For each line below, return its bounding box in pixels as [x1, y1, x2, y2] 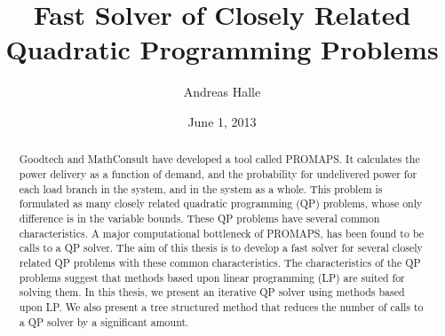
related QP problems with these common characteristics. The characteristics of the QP [19, 254, 421, 270]
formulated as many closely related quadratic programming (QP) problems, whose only [19, 196, 423, 211]
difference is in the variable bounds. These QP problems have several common [19, 210, 380, 225]
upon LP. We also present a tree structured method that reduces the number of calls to [19, 299, 424, 314]
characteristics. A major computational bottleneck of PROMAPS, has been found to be [19, 225, 425, 240]
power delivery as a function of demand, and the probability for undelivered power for [19, 166, 417, 181]
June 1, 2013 [187, 112, 257, 130]
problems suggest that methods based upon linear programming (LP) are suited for [19, 270, 405, 285]
